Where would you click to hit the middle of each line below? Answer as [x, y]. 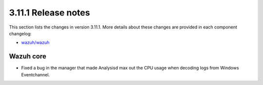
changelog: [20, 33]
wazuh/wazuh [35, 42]
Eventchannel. [36, 74]
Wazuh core [28, 56]
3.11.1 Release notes [49, 13]
